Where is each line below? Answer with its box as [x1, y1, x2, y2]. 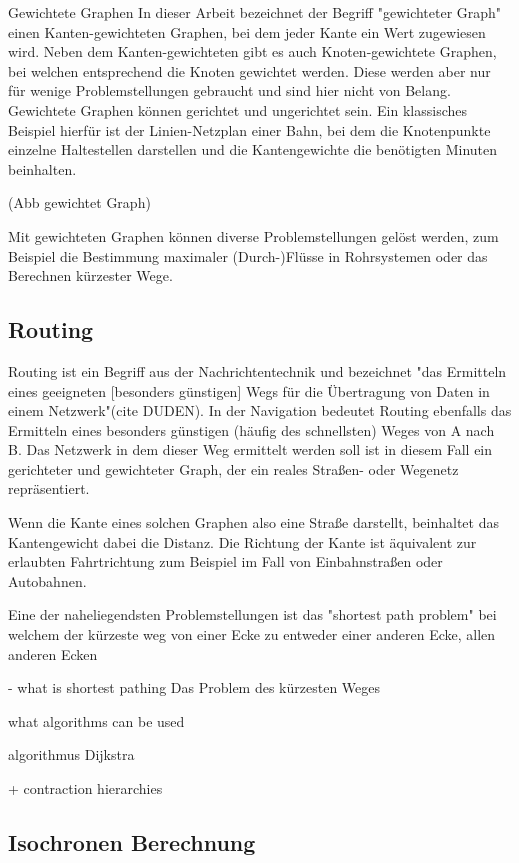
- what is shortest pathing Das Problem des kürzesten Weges [8, 677, 381, 698]
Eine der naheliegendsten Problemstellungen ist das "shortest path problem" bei [8, 604, 497, 625]
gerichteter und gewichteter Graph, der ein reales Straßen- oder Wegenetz [8, 458, 459, 479]
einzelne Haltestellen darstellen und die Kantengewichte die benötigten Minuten [8, 139, 498, 160]
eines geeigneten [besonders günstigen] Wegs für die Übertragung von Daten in [8, 380, 490, 401]
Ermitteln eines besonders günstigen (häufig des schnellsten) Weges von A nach [8, 419, 495, 440]
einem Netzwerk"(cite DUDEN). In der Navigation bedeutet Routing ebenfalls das [8, 400, 512, 421]
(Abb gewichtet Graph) [8, 192, 151, 213]
